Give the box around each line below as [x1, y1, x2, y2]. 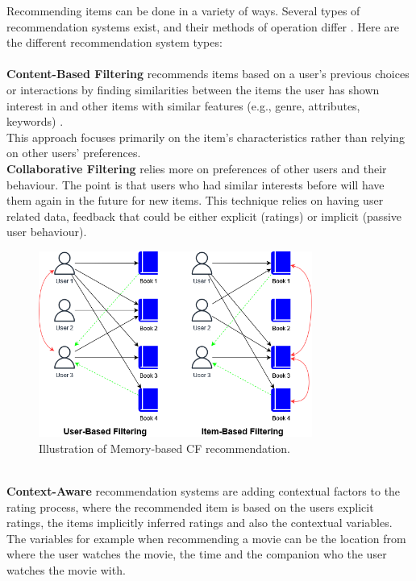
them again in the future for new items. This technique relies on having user [6, 192, 384, 209]
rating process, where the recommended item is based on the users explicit [6, 498, 374, 515]
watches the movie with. [6, 562, 126, 579]
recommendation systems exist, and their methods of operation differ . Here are [6, 18, 400, 35]
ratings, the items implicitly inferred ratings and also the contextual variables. [6, 514, 393, 531]
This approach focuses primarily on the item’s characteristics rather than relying [6, 128, 405, 145]
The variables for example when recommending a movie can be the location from [6, 529, 406, 546]
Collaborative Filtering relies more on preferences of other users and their [6, 160, 387, 176]
